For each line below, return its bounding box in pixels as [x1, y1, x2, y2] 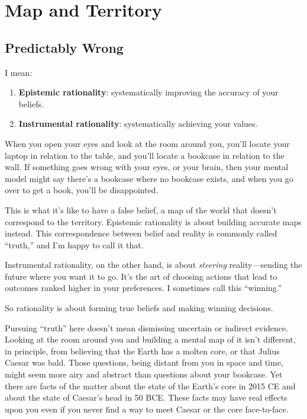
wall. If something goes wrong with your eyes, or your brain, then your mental [5, 161, 289, 173]
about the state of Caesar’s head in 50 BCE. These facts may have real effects [5, 391, 287, 404]
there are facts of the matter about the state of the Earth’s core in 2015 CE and [5, 379, 296, 392]
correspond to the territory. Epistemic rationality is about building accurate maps [5, 215, 302, 228]
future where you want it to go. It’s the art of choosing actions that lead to [5, 270, 277, 282]
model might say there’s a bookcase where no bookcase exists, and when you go [5, 172, 293, 184]
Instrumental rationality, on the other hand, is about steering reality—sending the [5, 258, 302, 271]
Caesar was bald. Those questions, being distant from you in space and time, [5, 356, 283, 369]
